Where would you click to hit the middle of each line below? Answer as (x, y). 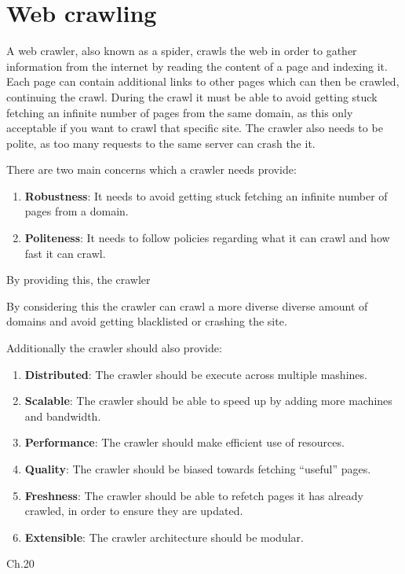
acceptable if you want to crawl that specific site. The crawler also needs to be (195, 128)
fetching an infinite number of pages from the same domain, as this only (180, 112)
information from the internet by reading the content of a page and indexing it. (197, 66)
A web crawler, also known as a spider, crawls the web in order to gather (182, 51)
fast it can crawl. (65, 253)
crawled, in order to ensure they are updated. (134, 511)
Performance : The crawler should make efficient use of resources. (184, 442)
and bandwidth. (63, 416)
